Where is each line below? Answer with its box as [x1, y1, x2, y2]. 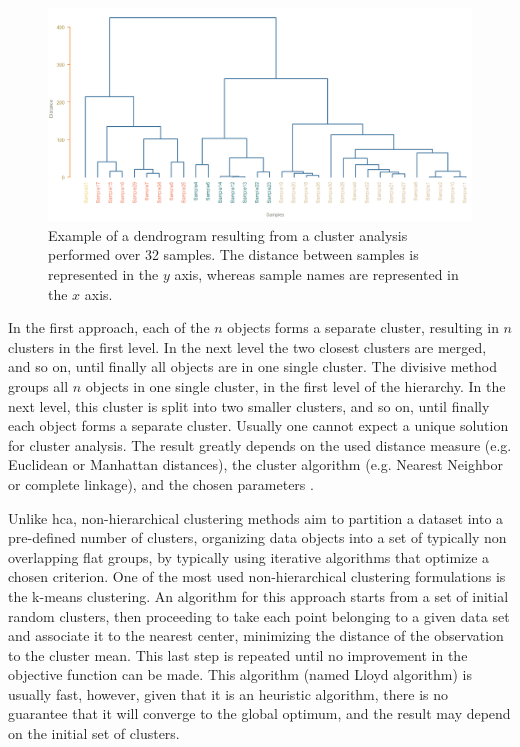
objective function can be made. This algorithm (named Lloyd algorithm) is [8, 664, 473, 685]
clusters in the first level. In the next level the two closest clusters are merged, [8, 336, 487, 357]
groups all [8, 375, 69, 396]
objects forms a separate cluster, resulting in [227, 317, 499, 338]
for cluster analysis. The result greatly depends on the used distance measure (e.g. [8, 434, 512, 455]
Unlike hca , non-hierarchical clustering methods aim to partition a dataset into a [8, 507, 504, 528]
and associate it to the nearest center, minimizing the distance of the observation [8, 625, 504, 646]
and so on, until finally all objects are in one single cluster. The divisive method [8, 356, 497, 377]
